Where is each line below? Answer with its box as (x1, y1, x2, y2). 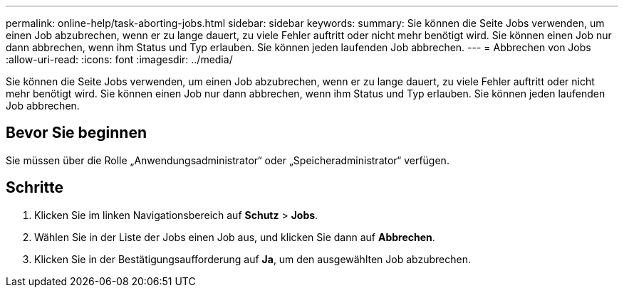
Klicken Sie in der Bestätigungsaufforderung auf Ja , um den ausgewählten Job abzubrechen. (34, 252, 471, 265)
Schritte (6, 179, 63, 197)
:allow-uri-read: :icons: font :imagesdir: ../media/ (6, 53, 233, 65)
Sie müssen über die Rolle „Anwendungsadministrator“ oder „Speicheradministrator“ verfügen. (6, 154, 449, 166)
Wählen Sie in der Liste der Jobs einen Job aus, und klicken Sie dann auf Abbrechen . (34, 230, 435, 243)
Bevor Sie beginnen (6, 124, 147, 142)
